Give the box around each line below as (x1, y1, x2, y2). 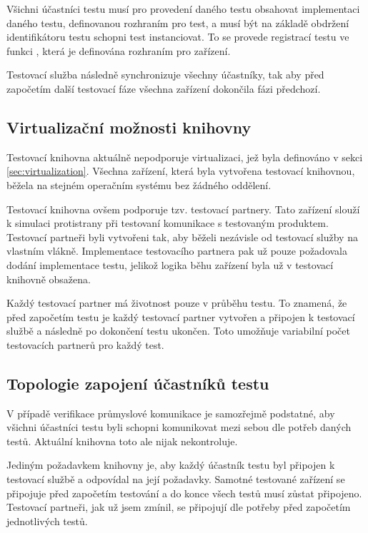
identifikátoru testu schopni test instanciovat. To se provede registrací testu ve (6, 29, 349, 44)
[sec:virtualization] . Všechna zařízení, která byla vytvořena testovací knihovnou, (6, 163, 355, 178)
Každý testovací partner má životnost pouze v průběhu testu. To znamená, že (6, 295, 347, 310)
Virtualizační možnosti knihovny (6, 116, 252, 138)
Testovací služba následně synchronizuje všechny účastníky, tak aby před (6, 67, 324, 82)
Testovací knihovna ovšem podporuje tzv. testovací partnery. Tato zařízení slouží (6, 201, 360, 216)
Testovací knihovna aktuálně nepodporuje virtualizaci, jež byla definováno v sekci (6, 149, 363, 164)
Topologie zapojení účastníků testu (6, 372, 269, 394)
